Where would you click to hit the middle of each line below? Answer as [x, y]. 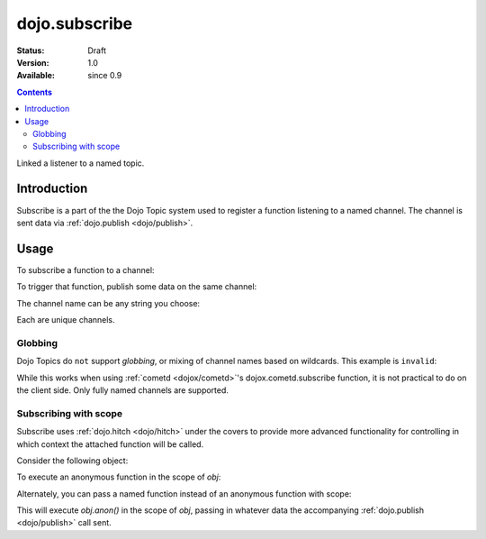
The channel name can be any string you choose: [108, 303]
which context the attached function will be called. [110, 444]
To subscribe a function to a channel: [85, 269]
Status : [31, 50]
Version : [33, 62]
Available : [36, 76]
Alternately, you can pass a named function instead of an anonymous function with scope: [184, 493]
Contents [35, 92]
